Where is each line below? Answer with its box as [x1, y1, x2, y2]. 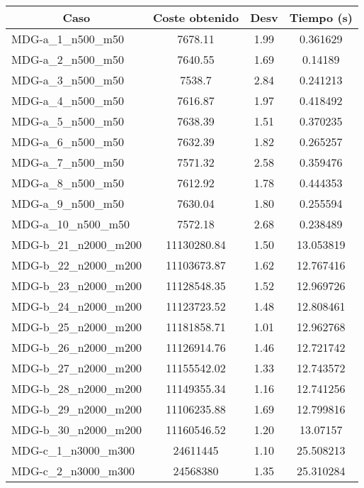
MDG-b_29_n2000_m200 [11, 401, 142, 417]
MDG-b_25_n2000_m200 [11, 318, 142, 335]
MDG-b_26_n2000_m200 [11, 339, 142, 355]
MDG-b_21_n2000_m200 [11, 236, 142, 253]
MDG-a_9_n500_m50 [11, 195, 125, 211]
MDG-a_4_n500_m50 [11, 92, 125, 109]
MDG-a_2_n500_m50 [11, 51, 125, 67]
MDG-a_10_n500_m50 [11, 216, 130, 232]
